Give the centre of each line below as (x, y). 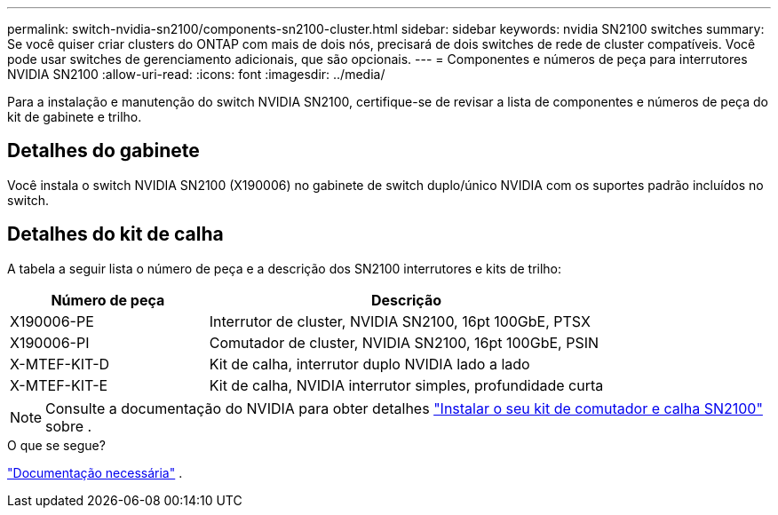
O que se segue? (56, 445)
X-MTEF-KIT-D (60, 364)
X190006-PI (50, 342)
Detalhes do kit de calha (115, 234)
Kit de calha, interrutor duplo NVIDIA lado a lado (369, 364)
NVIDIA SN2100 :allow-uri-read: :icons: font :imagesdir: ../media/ (196, 74)
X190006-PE (52, 321)
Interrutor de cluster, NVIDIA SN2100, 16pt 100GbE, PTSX (400, 321)
